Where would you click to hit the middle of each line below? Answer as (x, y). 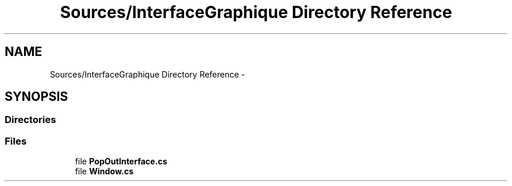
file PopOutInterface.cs (121, 162)
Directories (30, 120)
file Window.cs (104, 171)
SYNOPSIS (37, 97)
